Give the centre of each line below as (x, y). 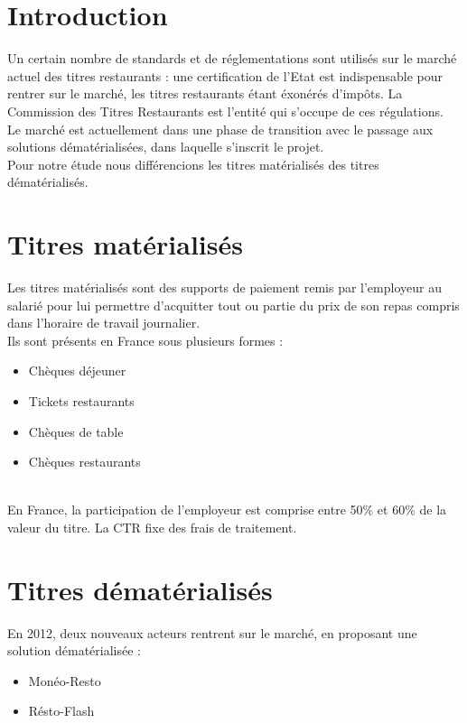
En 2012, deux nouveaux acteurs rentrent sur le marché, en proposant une (212, 632)
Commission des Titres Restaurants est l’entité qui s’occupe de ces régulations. (225, 111)
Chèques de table (76, 431)
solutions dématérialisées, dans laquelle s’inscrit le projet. (166, 147)
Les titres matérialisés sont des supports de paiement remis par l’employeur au (224, 287)
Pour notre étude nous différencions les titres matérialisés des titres (193, 164)
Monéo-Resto (65, 680)
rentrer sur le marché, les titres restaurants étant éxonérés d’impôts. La (205, 93)
